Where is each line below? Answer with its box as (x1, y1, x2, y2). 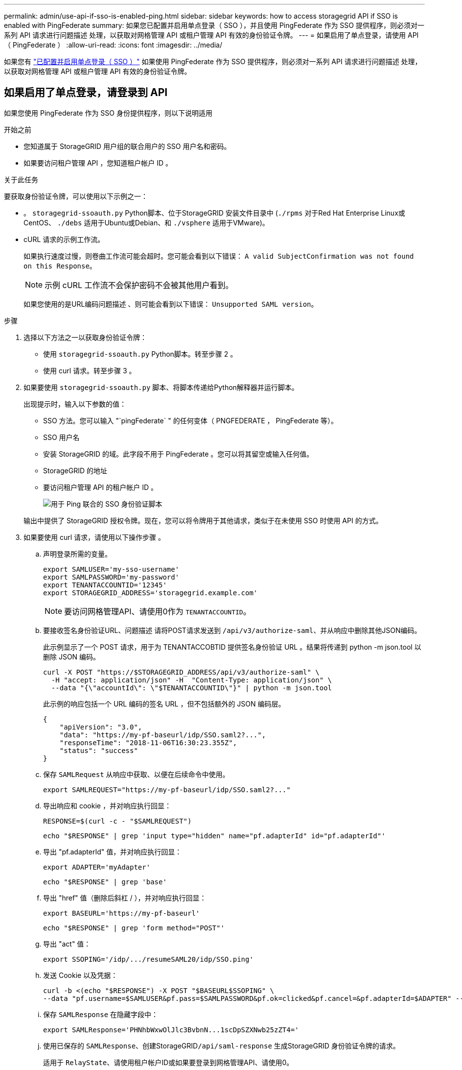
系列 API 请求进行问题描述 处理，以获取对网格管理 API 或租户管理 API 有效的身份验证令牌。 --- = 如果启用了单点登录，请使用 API (4, 31, 419, 39)
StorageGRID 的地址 (43, 466, 107, 475)
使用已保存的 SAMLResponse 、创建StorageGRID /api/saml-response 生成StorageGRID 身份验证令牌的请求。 (43, 1041, 400, 1050)
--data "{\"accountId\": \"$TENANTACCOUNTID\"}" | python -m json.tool (51, 683, 332, 692)
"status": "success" (59, 746, 138, 754)
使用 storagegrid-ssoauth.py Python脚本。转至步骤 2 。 (43, 349, 237, 358)
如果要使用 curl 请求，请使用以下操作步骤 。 (23, 533, 165, 541)
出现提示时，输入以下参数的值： (23, 399, 126, 408)
